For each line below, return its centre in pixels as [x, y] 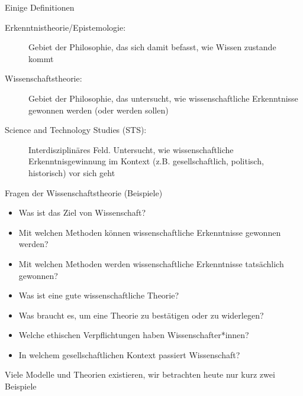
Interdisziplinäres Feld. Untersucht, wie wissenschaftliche [131, 149]
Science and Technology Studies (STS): [76, 130]
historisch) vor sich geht [72, 172]
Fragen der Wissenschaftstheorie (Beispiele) [84, 192]
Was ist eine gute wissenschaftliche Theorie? [99, 295]
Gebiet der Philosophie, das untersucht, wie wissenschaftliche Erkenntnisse [163, 98]
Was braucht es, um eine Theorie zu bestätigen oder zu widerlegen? [141, 315]
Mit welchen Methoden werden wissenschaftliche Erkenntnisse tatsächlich [151, 263]
